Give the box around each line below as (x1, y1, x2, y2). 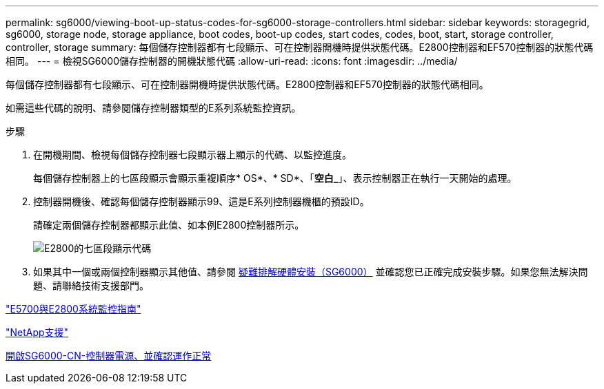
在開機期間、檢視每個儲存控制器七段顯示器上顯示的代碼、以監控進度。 (33, 149, 352, 160)
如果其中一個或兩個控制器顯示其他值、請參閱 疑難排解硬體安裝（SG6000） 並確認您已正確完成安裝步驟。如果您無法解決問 (33, 266, 588, 277)
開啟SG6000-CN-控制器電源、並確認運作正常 (6, 350, 212, 361)
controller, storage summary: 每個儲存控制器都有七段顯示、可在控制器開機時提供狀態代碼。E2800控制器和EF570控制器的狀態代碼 (6, 41, 594, 53)
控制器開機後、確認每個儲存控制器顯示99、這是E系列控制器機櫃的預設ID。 (33, 196, 370, 207)
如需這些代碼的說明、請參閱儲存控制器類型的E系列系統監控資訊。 (6, 102, 301, 114)
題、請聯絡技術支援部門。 (33, 280, 149, 291)
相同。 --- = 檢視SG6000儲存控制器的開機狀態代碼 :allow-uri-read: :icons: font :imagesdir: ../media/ (6, 55, 458, 67)
